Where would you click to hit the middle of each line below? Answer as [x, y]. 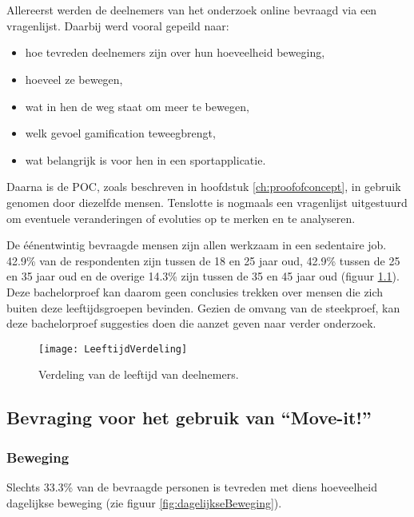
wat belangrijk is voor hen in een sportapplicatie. [145, 159]
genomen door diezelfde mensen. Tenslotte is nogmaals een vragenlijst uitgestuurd [207, 202]
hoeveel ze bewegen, [74, 79]
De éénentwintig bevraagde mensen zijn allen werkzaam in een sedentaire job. [197, 245]
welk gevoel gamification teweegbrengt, [120, 133]
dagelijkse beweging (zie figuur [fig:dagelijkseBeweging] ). [144, 502]
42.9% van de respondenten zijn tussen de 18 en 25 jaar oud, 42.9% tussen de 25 [203, 260]
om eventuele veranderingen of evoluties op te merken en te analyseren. [181, 218]
